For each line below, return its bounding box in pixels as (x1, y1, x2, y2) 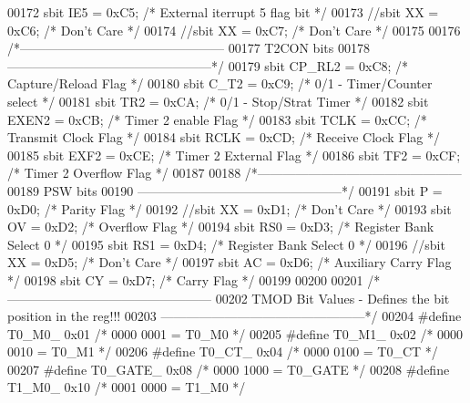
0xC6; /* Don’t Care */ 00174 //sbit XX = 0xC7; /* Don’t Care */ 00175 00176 (7, 20, 461, 39)
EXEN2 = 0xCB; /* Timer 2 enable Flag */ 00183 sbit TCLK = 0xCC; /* (7, 109, 427, 129)
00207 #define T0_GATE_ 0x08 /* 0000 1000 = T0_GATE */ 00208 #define (7, 359, 450, 378)
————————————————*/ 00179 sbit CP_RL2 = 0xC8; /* (7, 56, 409, 75)
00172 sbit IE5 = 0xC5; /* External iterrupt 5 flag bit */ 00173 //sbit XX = (7, 3, 439, 21)
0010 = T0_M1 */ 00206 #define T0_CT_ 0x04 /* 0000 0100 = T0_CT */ (7, 342, 438, 361)
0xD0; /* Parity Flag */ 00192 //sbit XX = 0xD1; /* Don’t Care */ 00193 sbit (7, 199, 452, 218)
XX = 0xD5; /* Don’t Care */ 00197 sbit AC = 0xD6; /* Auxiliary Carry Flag (7, 253, 452, 272)
